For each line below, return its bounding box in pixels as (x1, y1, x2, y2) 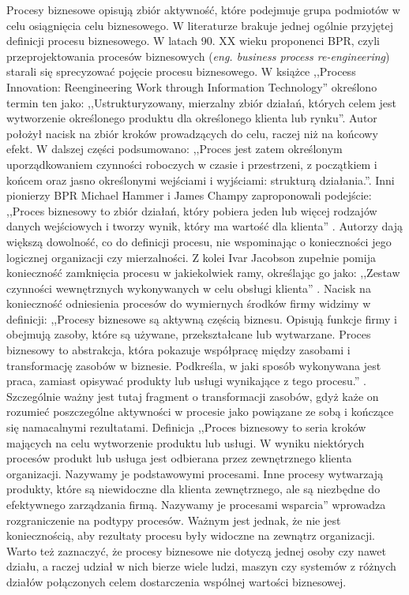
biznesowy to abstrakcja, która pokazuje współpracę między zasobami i (6, 342, 351, 358)
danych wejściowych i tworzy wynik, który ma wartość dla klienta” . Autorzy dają (6, 218, 403, 234)
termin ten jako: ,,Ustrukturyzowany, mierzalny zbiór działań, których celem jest (6, 94, 396, 110)
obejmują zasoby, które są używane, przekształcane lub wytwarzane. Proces (6, 326, 371, 342)
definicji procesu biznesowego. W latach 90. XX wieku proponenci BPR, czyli (6, 32, 380, 49)
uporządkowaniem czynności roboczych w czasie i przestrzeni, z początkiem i (6, 155, 377, 172)
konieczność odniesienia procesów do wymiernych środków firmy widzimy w (6, 295, 371, 312)
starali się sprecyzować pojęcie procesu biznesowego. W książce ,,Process (6, 63, 356, 80)
